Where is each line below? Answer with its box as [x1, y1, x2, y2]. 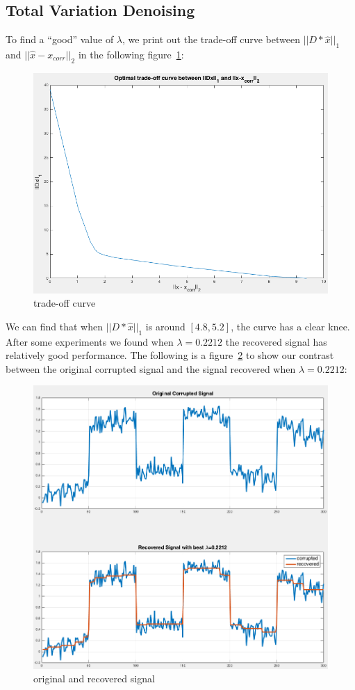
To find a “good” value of [6, 32, 114, 47]
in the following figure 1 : [78, 47, 184, 61]
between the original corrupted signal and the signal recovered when [6, 361, 296, 376]
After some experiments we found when [6, 334, 174, 348]
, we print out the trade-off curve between [122, 32, 300, 47]
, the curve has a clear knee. [231, 319, 350, 333]
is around [145, 319, 185, 333]
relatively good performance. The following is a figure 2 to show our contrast [6, 348, 334, 362]
